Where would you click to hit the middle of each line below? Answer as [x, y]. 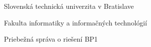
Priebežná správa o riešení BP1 [51, 39]
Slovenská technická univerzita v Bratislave [69, 6]
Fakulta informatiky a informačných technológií [75, 22]
